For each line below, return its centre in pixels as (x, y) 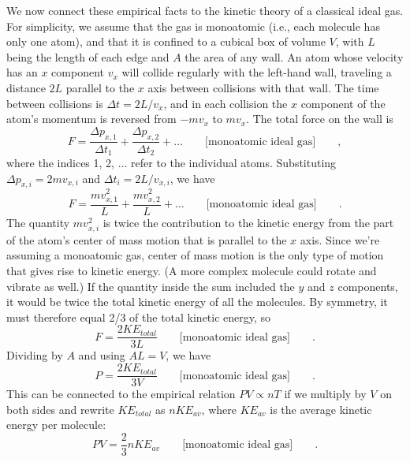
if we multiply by (325, 394)
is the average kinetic (321, 409)
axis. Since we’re (340, 239)
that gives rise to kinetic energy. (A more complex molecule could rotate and (192, 271)
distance (26, 87)
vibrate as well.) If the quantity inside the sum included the (151, 286)
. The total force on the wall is (320, 119)
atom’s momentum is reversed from (91, 119)
